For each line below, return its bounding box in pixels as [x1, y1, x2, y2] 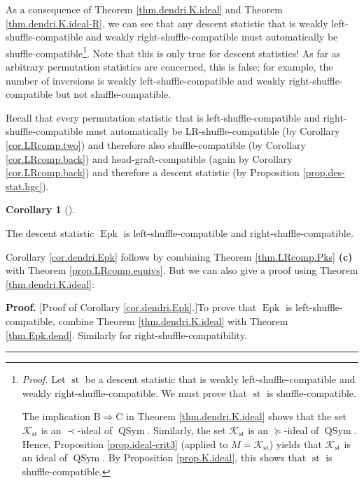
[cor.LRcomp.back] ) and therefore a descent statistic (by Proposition [6, 165, 300, 180]
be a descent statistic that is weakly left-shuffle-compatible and [85, 372, 356, 387]
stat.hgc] [6, 178, 43, 193]
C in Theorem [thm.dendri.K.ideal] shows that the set [115, 409, 347, 424]
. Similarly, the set [147, 422, 226, 437]
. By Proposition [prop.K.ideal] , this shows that [102, 450, 307, 465]
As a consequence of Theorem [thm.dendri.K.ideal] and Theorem [6, 2, 283, 16]
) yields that [269, 436, 322, 451]
